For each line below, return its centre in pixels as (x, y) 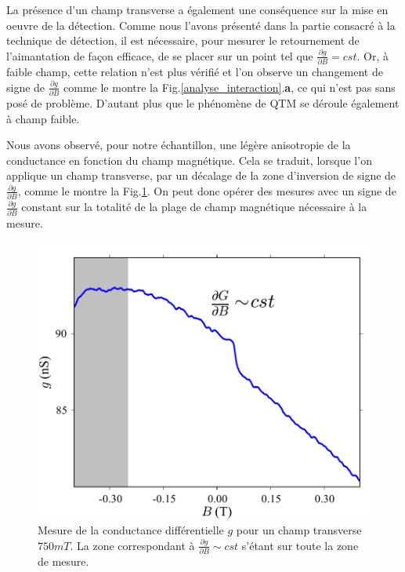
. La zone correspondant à (132, 545)
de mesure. (63, 561)
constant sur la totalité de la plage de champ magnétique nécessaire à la (194, 207)
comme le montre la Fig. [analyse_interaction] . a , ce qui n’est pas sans (230, 87)
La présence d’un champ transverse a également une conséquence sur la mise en (197, 9)
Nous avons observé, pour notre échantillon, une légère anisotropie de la (179, 145)
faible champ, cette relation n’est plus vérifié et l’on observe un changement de (195, 72)
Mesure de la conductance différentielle (131, 530)
